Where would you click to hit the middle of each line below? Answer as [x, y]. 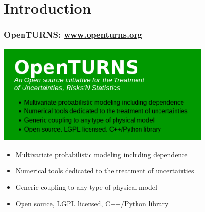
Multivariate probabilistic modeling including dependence [102, 154]
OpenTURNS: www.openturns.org [73, 35]
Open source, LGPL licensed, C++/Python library [92, 203]
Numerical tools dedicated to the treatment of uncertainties [105, 171]
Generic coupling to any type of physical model [86, 187]
